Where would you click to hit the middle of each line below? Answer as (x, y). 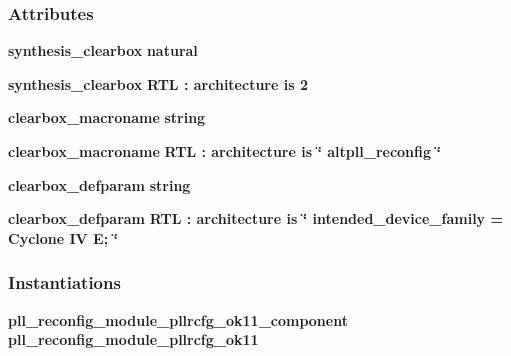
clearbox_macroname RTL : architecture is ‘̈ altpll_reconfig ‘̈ (224, 151)
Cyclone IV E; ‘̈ (63, 237)
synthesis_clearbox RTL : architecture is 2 (158, 83)
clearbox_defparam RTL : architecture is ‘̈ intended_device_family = (255, 218)
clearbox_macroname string (107, 117)
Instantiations (64, 282)
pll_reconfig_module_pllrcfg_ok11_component (178, 319)
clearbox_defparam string (99, 184)
